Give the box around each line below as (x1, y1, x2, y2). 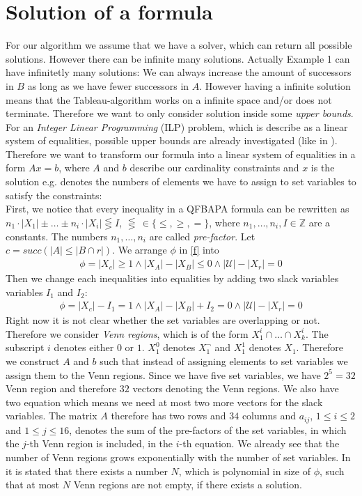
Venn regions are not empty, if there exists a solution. (73, 477, 302, 492)
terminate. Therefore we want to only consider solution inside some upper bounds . (6, 106, 354, 121)
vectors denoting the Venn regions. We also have (132, 381, 339, 396)
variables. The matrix (6, 408, 97, 423)
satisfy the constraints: (6, 187, 102, 202)
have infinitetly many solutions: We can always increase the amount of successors (6, 65, 352, 79)
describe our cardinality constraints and (129, 160, 299, 175)
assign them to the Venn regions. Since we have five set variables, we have (6, 367, 321, 382)
